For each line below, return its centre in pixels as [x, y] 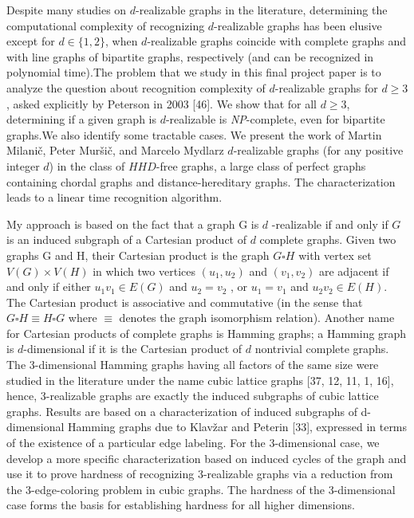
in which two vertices [144, 271]
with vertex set [335, 255]
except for [31, 41]
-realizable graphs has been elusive [298, 25]
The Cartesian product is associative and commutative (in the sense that [185, 302]
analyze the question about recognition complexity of [136, 87]
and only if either [49, 286]
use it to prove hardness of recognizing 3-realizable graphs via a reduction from [200, 474]
